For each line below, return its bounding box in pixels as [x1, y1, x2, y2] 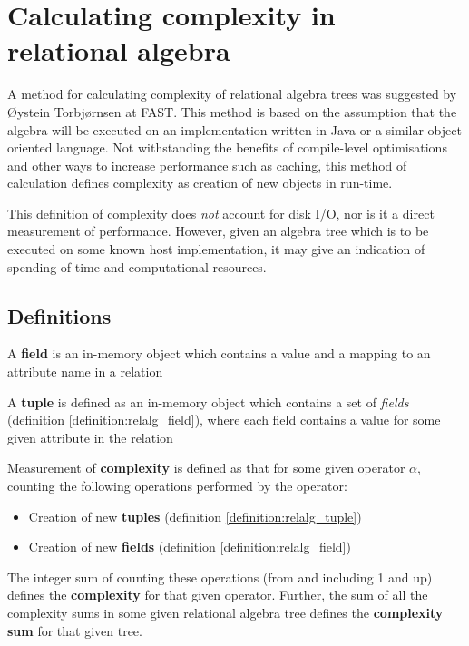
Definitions [7, 301, 112, 329]
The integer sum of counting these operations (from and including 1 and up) [7, 567, 433, 586]
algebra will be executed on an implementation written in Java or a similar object [7, 120, 462, 139]
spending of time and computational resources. [7, 257, 267, 276]
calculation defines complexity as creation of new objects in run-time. [7, 173, 393, 192]
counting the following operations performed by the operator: [7, 476, 347, 495]
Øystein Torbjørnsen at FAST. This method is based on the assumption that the [7, 102, 457, 121]
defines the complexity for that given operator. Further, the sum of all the [7, 585, 428, 604]
